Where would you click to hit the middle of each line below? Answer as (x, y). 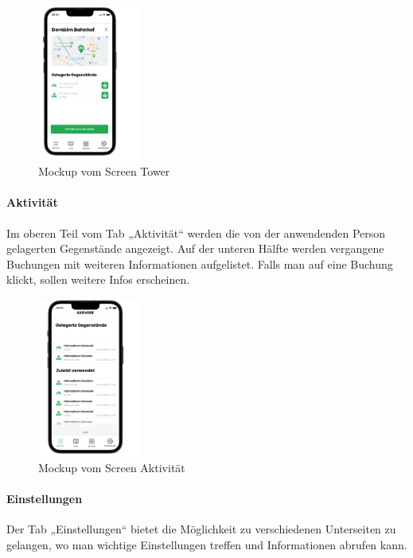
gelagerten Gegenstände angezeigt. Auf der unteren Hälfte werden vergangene (195, 248)
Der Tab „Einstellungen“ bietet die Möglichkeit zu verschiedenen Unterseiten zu (201, 529)
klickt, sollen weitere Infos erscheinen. (98, 279)
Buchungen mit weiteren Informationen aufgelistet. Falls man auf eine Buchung (200, 263)
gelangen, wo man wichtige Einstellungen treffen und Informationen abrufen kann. (207, 544)
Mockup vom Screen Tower (104, 171)
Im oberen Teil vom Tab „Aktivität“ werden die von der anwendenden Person (196, 232)
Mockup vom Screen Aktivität (112, 467)
